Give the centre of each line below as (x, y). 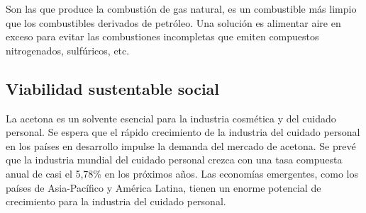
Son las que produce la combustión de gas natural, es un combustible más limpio (181, 8)
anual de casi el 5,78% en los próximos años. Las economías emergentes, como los (182, 173)
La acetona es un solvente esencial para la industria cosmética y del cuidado (171, 118)
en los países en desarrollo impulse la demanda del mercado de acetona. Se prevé (181, 145)
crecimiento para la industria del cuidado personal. (116, 201)
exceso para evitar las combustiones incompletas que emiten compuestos (162, 36)
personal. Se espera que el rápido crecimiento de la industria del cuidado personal (183, 132)
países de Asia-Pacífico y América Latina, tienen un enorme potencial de (163, 187)
